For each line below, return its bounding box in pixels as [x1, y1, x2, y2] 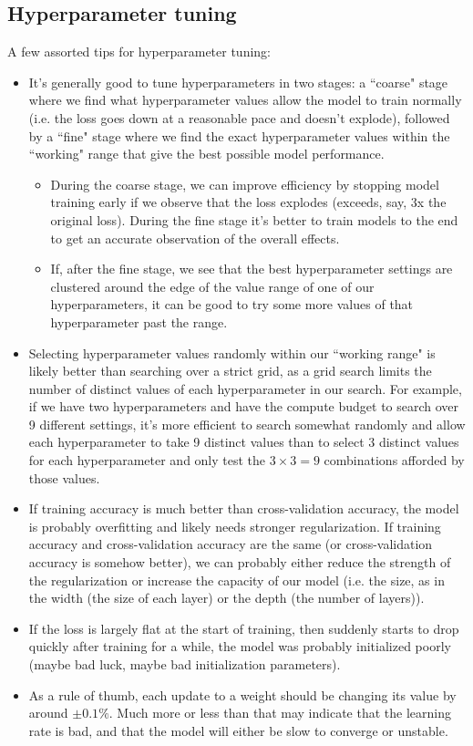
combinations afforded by [324, 451, 465, 470]
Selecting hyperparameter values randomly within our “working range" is [28, 343, 436, 362]
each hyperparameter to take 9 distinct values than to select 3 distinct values [28, 432, 459, 451]
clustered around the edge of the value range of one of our [50, 276, 375, 295]
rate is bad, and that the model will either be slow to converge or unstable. [28, 720, 448, 740]
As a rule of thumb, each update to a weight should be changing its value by [28, 685, 457, 704]
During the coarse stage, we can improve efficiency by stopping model [50, 174, 439, 193]
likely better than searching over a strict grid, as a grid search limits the [28, 361, 432, 380]
